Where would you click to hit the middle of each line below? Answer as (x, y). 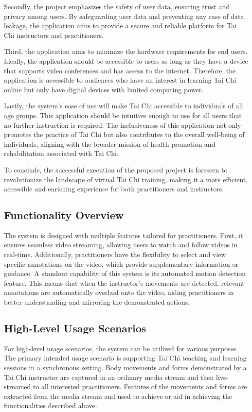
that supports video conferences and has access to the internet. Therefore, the (120, 70)
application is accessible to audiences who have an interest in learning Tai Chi (120, 80)
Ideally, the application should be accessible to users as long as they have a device (126, 60)
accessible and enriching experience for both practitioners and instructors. (114, 189)
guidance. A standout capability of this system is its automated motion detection (125, 273)
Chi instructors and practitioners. (54, 35)
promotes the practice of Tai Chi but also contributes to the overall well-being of (124, 134)
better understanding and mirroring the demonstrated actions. (97, 302)
